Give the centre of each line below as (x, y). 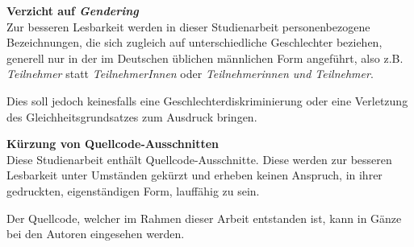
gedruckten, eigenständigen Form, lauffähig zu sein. (133, 190)
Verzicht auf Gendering (73, 10)
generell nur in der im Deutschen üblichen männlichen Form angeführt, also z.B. (205, 58)
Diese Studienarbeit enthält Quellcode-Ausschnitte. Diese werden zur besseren (199, 159)
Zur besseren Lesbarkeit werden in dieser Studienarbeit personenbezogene (188, 26)
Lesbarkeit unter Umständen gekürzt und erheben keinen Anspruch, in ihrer (194, 175)
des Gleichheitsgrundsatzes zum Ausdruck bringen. (132, 116)
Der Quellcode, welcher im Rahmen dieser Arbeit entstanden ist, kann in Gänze (204, 218)
